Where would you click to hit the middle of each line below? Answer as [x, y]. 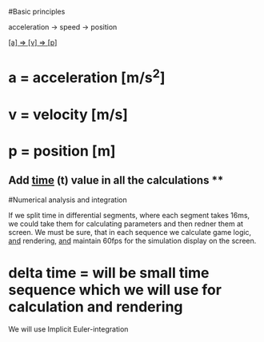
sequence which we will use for [115, 290]
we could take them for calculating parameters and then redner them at [126, 224]
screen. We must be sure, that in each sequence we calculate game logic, [130, 232]
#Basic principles [37, 12]
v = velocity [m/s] [68, 114]
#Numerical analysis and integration [68, 200]
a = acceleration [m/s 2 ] [87, 76]
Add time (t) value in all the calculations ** [116, 180]
